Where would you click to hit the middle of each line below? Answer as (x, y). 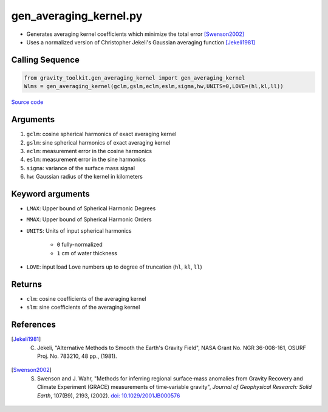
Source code (27, 102)
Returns (27, 284)
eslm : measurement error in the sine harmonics (86, 160)
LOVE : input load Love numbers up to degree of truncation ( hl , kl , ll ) (114, 267)
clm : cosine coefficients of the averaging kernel (86, 298)
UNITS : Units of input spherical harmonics (79, 230)
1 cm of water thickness (87, 253)
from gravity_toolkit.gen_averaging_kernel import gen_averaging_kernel (135, 78)
